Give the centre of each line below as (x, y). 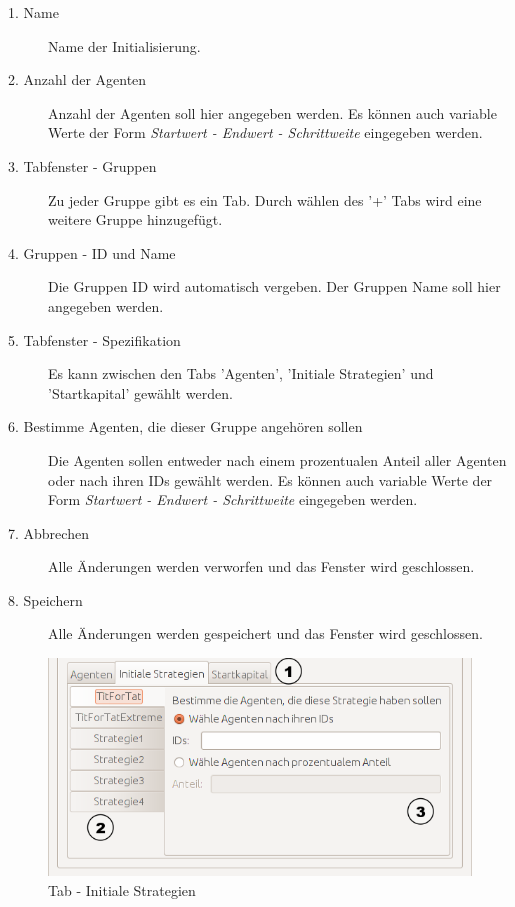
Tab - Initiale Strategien (122, 889)
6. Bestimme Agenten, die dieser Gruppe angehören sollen (185, 426)
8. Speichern (45, 599)
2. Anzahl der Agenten (77, 79)
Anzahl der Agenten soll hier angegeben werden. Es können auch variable (272, 112)
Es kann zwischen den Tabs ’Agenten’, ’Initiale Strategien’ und (241, 373)
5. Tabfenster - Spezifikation (94, 339)
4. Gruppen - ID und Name (92, 252)
